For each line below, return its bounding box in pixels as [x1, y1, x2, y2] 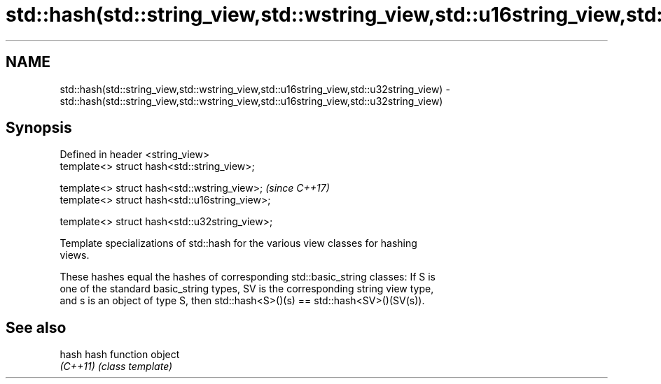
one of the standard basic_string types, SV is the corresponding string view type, [60, 283, 434, 295]
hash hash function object [60, 348, 180, 361]
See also [6, 318, 67, 336]
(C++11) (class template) [60, 360, 173, 373]
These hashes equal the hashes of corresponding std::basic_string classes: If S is [60, 271, 436, 283]
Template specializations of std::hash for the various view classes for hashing [60, 237, 417, 250]
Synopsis [6, 119, 72, 137]
